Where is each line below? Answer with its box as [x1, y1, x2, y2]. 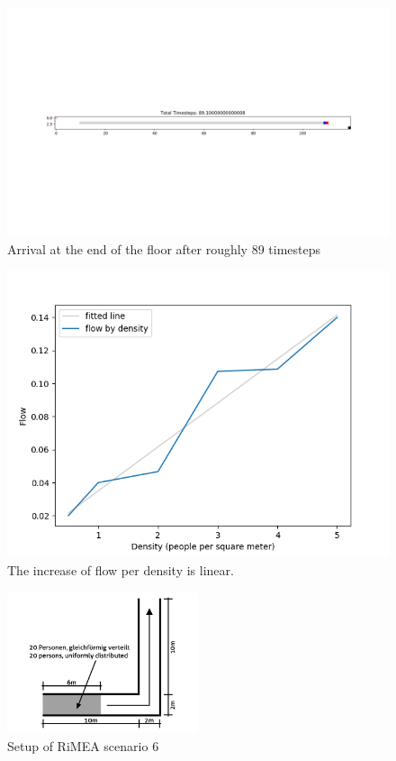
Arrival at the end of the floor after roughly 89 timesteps [7, 239, 321, 258]
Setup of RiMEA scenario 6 [7, 736, 159, 755]
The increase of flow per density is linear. [7, 561, 234, 580]
